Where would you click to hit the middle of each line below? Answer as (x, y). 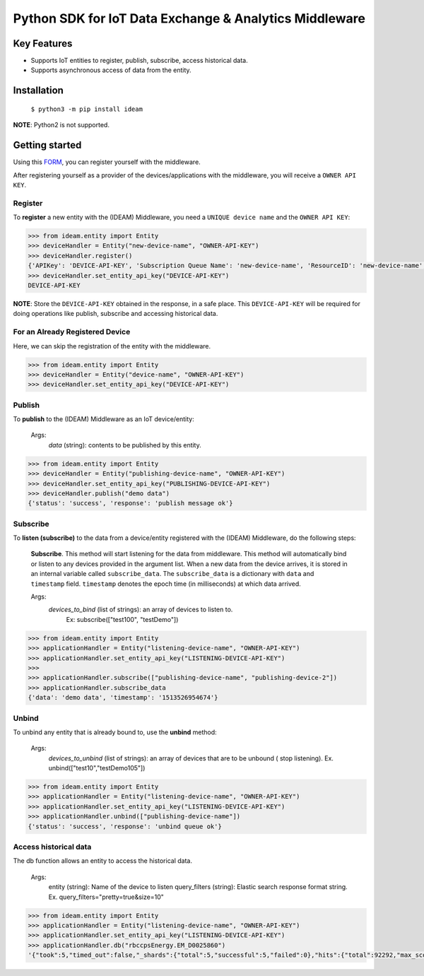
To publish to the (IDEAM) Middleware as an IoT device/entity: (104, 419)
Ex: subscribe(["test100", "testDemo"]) (122, 619)
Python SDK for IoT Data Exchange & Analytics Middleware (189, 18)
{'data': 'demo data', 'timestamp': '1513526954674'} (123, 698)
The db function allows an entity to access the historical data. (102, 861)
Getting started (47, 145)
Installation (38, 91)
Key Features (43, 43)
